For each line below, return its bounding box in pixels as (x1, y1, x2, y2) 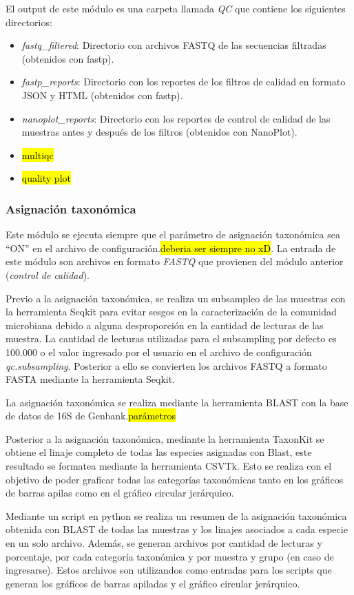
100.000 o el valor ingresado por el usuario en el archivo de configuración (6, 344, 312, 359)
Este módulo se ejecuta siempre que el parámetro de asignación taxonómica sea (6, 227, 340, 242)
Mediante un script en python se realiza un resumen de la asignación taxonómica (6, 508, 347, 523)
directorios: (6, 14, 52, 29)
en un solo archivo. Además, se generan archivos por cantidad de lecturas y (6, 536, 322, 550)
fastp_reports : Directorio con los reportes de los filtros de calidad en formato (21, 74, 346, 89)
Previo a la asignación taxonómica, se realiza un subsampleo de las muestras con (6, 291, 346, 305)
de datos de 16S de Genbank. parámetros (6, 408, 176, 423)
